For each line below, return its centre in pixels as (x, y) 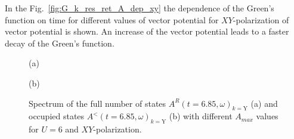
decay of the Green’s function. (60, 43)
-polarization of (261, 19)
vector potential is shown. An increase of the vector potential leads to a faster (147, 31)
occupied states (57, 116)
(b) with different (201, 116)
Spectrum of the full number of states (98, 103)
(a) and (264, 103)
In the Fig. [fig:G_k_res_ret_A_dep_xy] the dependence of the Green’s (140, 8)
